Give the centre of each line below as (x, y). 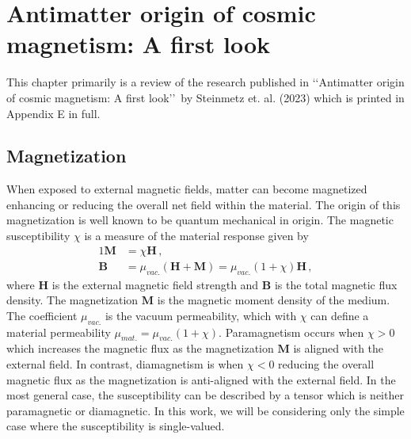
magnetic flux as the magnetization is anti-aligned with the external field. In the (201, 379)
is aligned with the (339, 348)
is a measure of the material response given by (196, 236)
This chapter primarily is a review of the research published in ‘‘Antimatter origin (205, 82)
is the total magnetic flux (336, 284)
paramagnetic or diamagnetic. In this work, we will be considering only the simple (205, 410)
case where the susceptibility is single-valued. (116, 426)
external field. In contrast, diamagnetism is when (125, 363)
